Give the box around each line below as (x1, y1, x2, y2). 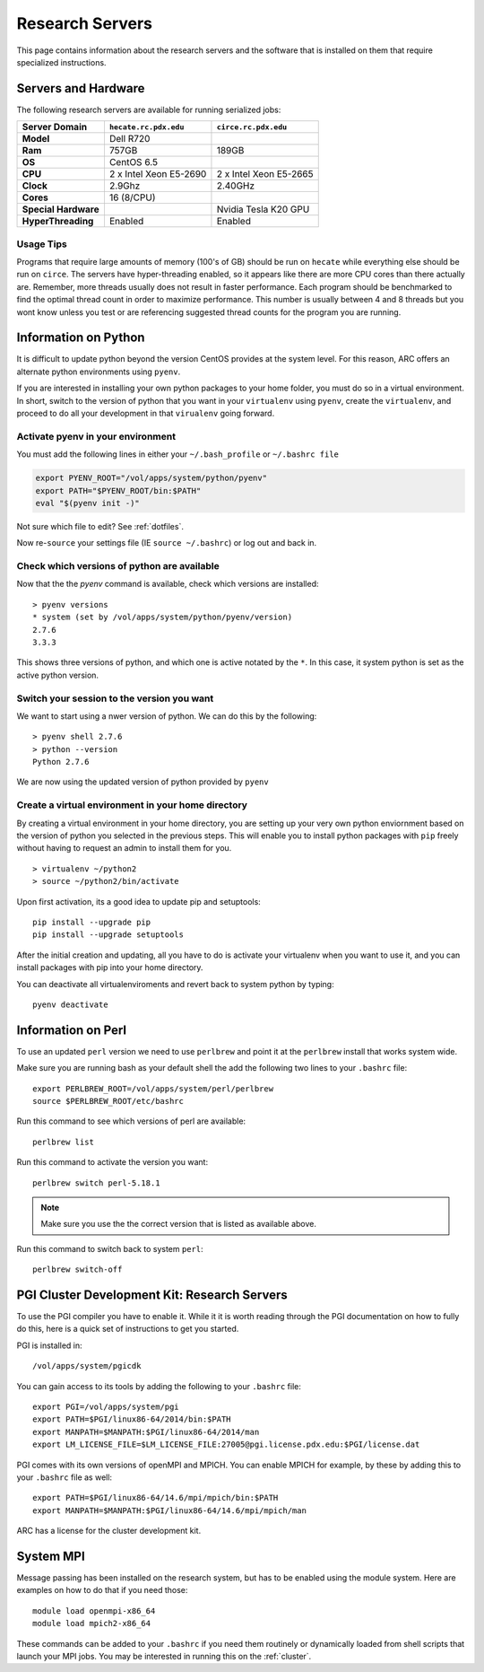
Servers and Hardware (16, 81, 145, 96)
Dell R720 (108, 133, 151, 145)
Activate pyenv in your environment (16, 430, 177, 442)
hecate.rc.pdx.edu (108, 122, 185, 132)
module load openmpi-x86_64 (32, 1606, 156, 1615)
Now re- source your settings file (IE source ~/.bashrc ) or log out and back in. (16, 538, 317, 548)
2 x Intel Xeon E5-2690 (108, 168, 207, 180)
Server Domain (22, 121, 88, 134)
